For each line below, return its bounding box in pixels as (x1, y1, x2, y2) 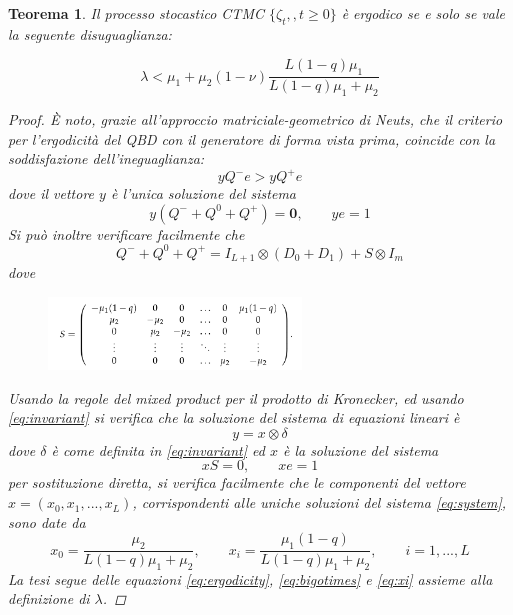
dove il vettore (8, 183, 95, 204)
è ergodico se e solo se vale (341, 3, 506, 23)
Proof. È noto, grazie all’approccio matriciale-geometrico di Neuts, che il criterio (8, 109, 503, 130)
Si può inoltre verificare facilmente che (8, 223, 245, 244)
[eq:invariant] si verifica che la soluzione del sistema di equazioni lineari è (8, 407, 460, 428)
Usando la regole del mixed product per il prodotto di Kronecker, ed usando (8, 387, 464, 408)
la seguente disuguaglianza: (8, 23, 172, 44)
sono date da (8, 511, 86, 532)
